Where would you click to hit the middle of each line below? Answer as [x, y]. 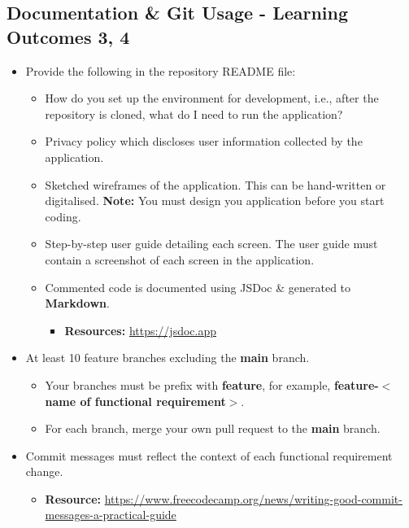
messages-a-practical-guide [111, 515]
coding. [63, 216]
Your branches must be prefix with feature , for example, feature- [212, 384]
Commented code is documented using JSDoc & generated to [198, 287]
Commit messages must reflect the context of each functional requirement [209, 455]
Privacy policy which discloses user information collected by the [204, 141]
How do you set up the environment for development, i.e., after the [212, 98]
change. [44, 471]
